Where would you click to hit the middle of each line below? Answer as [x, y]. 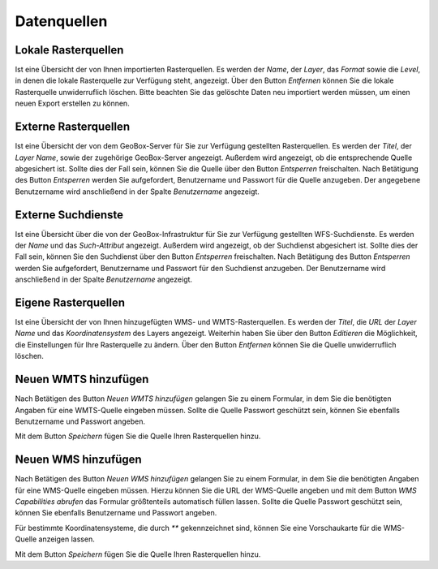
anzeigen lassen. [67, 539]
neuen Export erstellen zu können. [72, 103]
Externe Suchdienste [69, 215]
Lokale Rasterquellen [69, 50]
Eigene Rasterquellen [70, 302]
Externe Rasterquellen [72, 127]
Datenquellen [61, 21]
